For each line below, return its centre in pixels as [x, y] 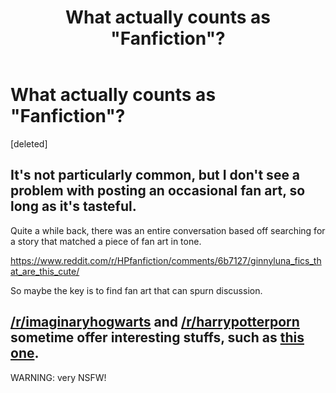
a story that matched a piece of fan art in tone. [106, 241]
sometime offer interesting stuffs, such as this [157, 337]
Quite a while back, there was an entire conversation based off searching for [168, 230]
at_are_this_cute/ [45, 271]
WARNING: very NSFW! [58, 377]
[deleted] [29, 143]
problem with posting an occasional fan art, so [158, 191]
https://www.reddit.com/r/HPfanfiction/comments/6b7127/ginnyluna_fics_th [166, 260]
